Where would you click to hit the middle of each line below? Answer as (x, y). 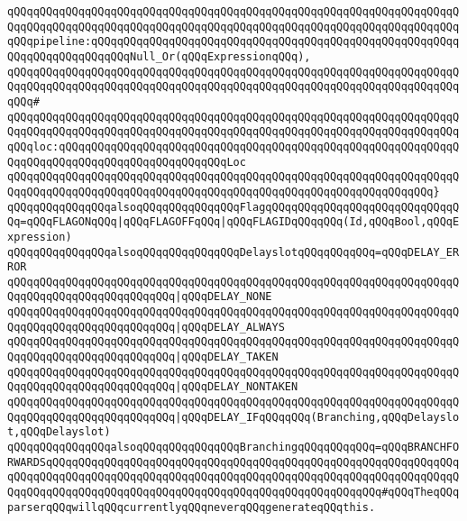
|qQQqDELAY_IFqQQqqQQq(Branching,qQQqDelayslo (317, 417)
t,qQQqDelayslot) (59, 432)
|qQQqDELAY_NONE (224, 297)
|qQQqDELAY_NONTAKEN (237, 387)
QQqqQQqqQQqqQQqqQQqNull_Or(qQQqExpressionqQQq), (159, 56)
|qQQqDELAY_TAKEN (227, 357)
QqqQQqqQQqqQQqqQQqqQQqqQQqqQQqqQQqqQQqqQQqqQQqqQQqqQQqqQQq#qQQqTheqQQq (233, 492)
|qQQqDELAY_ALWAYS (230, 327)
